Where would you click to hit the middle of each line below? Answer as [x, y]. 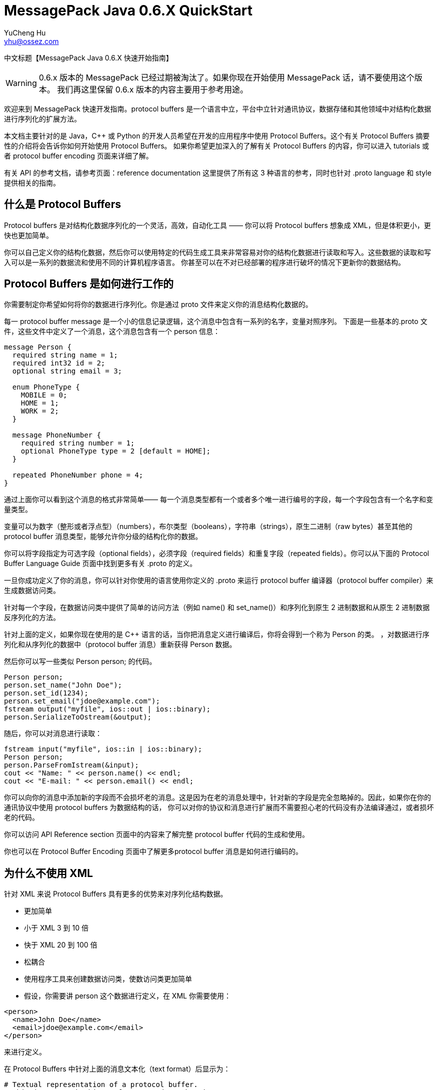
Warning [21, 83]
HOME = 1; [40, 403]
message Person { [38, 347]
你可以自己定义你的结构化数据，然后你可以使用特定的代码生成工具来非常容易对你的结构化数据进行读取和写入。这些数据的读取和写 [217, 252]
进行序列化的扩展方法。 [42, 118]
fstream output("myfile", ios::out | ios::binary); [107, 709]
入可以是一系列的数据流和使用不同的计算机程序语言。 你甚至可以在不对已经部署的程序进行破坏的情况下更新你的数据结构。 [204, 262]
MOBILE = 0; [44, 395]
